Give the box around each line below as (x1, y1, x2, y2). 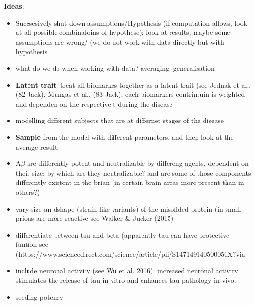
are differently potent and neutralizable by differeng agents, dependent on (27, 158, 249, 168)
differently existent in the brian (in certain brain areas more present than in (15, 177, 244, 187)
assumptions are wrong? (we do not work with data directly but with (15, 36, 224, 47)
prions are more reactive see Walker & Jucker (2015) (15, 213, 174, 223)
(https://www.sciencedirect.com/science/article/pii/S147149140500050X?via (15, 248, 245, 259)
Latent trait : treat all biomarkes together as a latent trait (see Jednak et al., (15, 79, 251, 90)
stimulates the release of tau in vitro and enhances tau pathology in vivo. (15, 275, 236, 285)
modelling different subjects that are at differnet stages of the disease (15, 115, 224, 125)
